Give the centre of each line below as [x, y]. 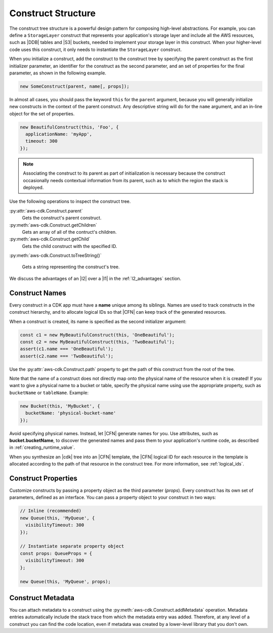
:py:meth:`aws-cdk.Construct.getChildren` [53, 225]
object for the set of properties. [42, 113]
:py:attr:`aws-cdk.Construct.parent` [46, 210]
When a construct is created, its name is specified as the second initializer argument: [98, 321]
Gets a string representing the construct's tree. [71, 267]
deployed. [33, 187]
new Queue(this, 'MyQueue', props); [65, 582]
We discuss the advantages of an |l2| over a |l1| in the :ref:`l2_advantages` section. [95, 278]
